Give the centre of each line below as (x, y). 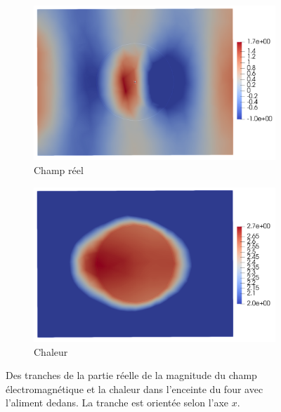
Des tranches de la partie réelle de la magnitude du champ (131, 375)
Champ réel (59, 170)
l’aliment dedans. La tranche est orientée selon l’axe (117, 403)
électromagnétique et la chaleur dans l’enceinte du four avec (135, 388)
